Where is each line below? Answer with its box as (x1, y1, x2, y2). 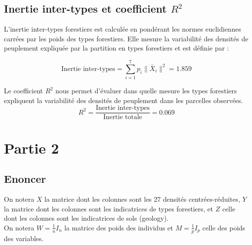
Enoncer (4, 171, 46, 186)
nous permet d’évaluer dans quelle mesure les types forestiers (55, 86, 237, 96)
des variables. (4, 233, 44, 243)
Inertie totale (103, 114, 143, 121)
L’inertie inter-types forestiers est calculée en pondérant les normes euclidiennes (4, 24, 241, 34)
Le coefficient (4, 86, 43, 96)
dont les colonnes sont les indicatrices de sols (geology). (4, 213, 169, 223)
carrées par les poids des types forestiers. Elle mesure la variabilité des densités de (4, 33, 249, 43)
